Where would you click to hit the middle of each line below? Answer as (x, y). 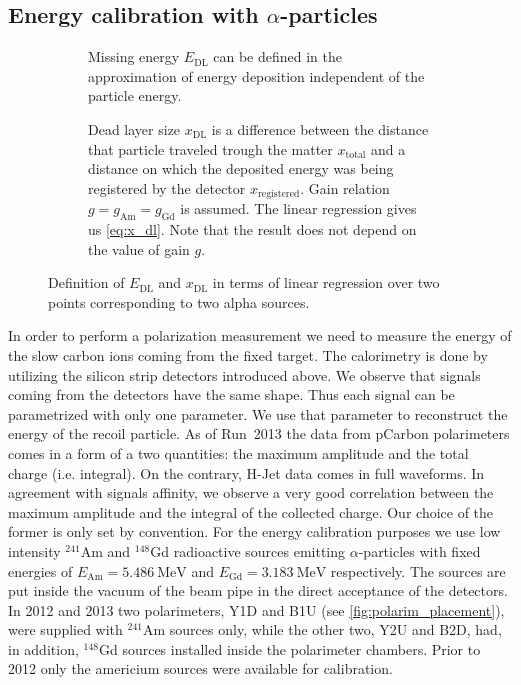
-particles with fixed (419, 550)
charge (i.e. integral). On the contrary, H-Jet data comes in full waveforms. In (246, 472)
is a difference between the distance (320, 128)
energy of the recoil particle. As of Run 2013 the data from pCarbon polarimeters (259, 433)
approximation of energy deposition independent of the (256, 75)
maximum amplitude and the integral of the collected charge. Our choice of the (251, 511)
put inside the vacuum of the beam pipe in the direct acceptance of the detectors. (258, 590)
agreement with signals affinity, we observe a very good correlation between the (251, 492)
